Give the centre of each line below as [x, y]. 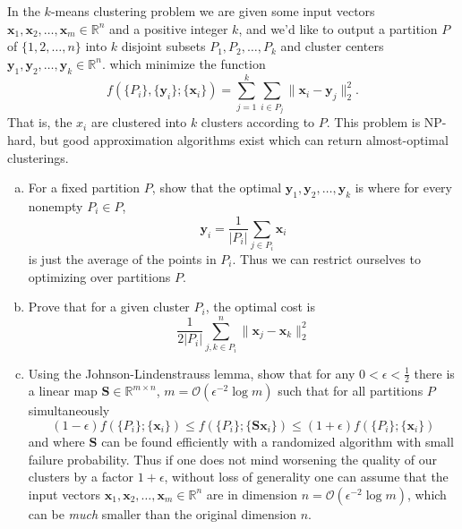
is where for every [403, 188]
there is [434, 373]
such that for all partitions [351, 391]
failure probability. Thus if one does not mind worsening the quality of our [233, 459]
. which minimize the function [184, 63]
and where [56, 441]
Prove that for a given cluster [109, 307]
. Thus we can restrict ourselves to [326, 258]
